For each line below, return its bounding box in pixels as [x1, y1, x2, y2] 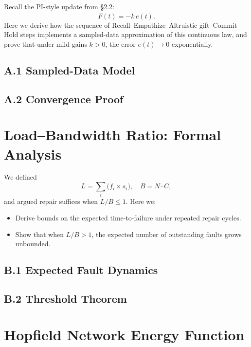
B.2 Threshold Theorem [4, 291, 127, 306]
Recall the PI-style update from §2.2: [4, 1, 114, 11]
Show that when [15, 229, 64, 239]
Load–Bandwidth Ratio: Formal [4, 125, 221, 145]
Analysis [4, 144, 62, 164]
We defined [4, 172, 37, 182]
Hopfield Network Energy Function [4, 324, 245, 344]
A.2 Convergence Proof [4, 91, 124, 106]
